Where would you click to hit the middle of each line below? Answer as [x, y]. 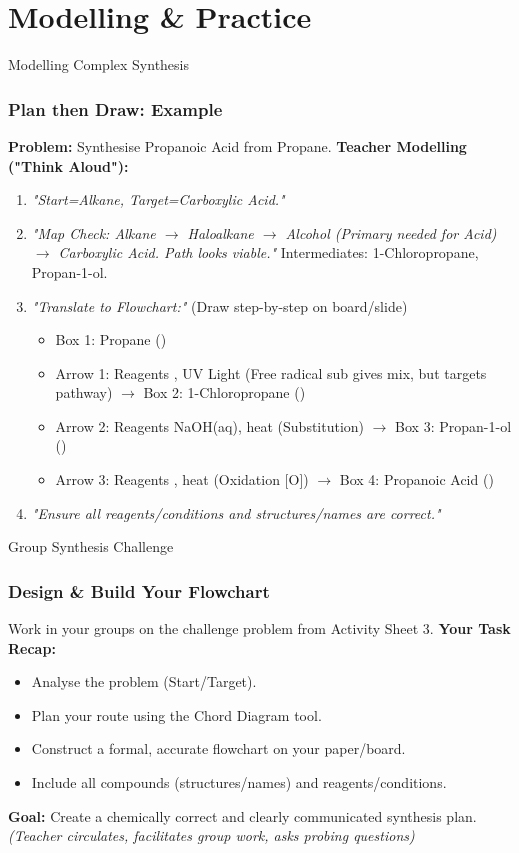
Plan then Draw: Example [115, 108]
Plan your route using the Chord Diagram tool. [176, 714]
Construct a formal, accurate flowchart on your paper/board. [218, 748]
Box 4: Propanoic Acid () [416, 479]
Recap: [32, 647]
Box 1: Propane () [111, 339]
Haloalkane [220, 232]
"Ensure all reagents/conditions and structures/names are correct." [236, 512]
